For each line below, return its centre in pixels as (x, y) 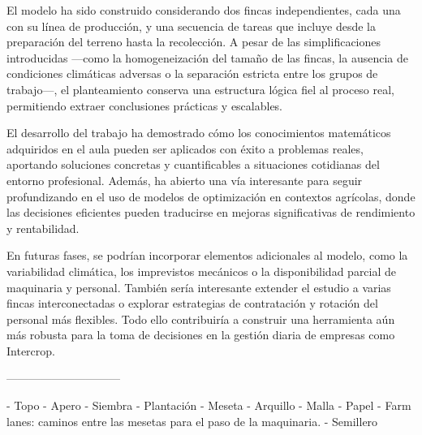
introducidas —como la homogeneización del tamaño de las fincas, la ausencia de (207, 57)
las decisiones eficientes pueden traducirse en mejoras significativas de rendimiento (211, 212)
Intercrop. (31, 350)
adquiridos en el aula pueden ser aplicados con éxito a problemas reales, (185, 148)
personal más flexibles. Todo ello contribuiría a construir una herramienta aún (201, 319)
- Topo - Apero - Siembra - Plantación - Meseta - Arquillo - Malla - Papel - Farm (209, 405)
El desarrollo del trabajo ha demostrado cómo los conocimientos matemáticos (199, 133)
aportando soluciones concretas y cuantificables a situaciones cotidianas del (193, 164)
